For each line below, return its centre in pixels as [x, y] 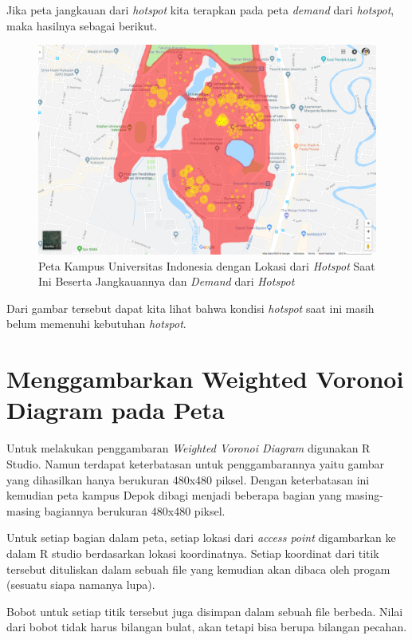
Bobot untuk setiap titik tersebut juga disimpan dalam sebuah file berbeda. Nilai [205, 611]
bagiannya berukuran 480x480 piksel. [135, 510]
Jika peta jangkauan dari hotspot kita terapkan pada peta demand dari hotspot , [200, 10]
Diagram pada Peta [116, 410]
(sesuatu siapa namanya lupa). [81, 585]
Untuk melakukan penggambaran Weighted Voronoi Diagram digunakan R [188, 448]
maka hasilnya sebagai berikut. [82, 25]
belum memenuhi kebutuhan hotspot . [96, 324]
